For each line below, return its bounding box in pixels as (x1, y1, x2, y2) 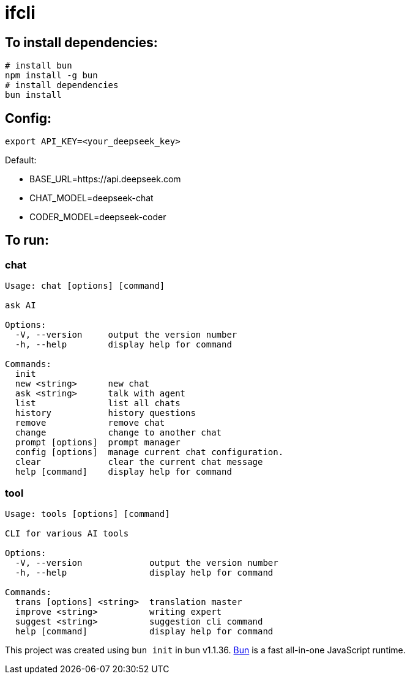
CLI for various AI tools (5, 528, 129, 538)
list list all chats (15, 398, 181, 409)
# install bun (5, 61, 72, 71)
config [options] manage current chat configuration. (15, 447, 284, 458)
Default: (5, 155, 37, 166)
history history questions (15, 408, 196, 418)
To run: (5, 232, 49, 248)
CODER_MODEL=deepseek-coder (29, 212, 166, 223)
